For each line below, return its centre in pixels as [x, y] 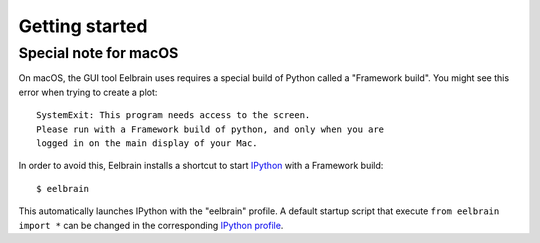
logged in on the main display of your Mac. [147, 143]
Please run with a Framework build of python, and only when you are [210, 129]
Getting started [83, 26]
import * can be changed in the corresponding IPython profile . [151, 225]
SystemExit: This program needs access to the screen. [173, 115]
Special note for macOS [98, 53]
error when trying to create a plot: [88, 92]
